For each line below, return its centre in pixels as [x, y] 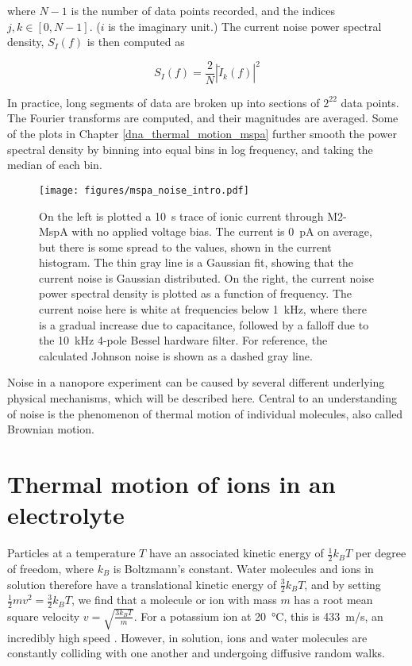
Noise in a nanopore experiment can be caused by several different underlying [196, 382]
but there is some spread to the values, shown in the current [185, 246]
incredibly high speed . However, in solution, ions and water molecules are [187, 637]
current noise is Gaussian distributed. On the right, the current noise [206, 277]
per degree [381, 553]
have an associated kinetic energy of [236, 553]
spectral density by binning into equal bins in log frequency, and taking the [190, 149]
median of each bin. [55, 165]
